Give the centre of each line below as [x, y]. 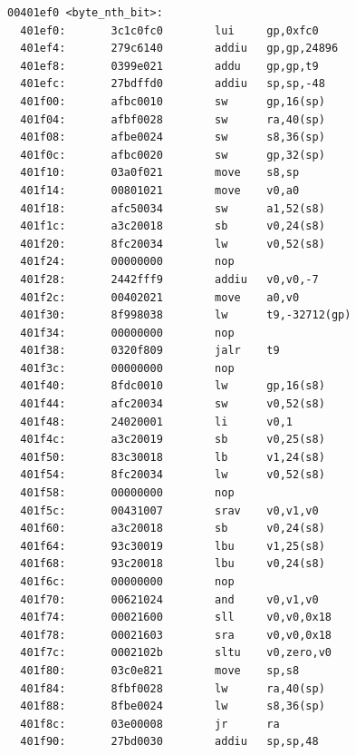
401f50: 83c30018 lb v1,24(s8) [173, 457]
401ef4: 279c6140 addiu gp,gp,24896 [179, 49]
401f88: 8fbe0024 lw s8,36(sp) [173, 706]
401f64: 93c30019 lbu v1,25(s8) [173, 546]
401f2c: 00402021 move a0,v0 [160, 297]
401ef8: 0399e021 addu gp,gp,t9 [169, 66]
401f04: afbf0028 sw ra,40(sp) [173, 119]
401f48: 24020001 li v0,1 [156, 422]
